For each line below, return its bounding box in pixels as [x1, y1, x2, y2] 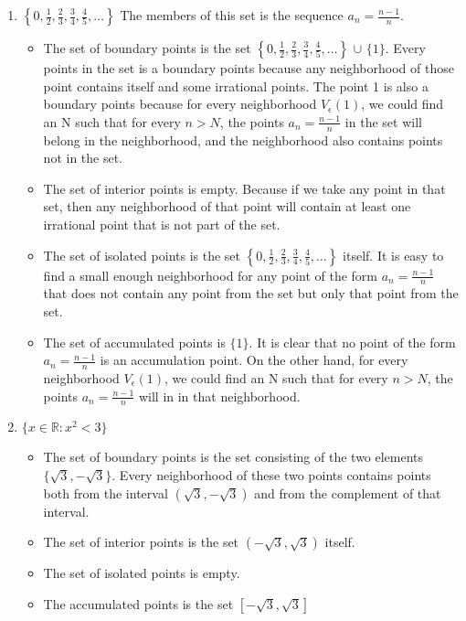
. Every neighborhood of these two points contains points [111, 466, 431, 485]
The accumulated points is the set [43, 594, 234, 613]
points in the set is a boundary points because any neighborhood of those [43, 59, 454, 77]
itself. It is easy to [343, 245, 444, 264]
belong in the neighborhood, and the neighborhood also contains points [43, 130, 443, 149]
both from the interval [43, 483, 168, 502]
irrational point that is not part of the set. [43, 214, 281, 233]
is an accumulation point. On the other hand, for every [100, 350, 408, 369]
